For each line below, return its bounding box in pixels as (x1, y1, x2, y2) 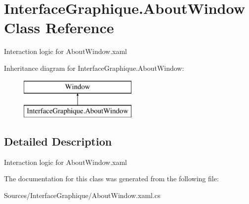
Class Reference (4, 17, 114, 38)
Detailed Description (4, 134, 112, 149)
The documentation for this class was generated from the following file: (4, 173, 219, 184)
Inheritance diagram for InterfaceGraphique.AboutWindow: (4, 62, 184, 73)
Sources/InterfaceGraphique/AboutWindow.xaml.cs (4, 190, 161, 201)
